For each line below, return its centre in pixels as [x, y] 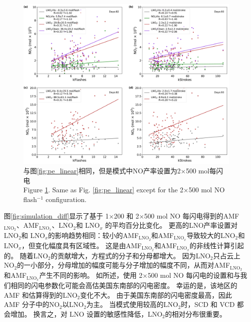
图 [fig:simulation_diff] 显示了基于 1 [56, 215]
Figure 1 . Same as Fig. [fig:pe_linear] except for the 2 [103, 190]
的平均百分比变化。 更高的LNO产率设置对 [171, 225]
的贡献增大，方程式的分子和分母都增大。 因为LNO [131, 255]
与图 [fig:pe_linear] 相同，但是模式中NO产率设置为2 [102, 171]
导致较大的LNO [211, 235]
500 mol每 [201, 171]
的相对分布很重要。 [195, 314]
